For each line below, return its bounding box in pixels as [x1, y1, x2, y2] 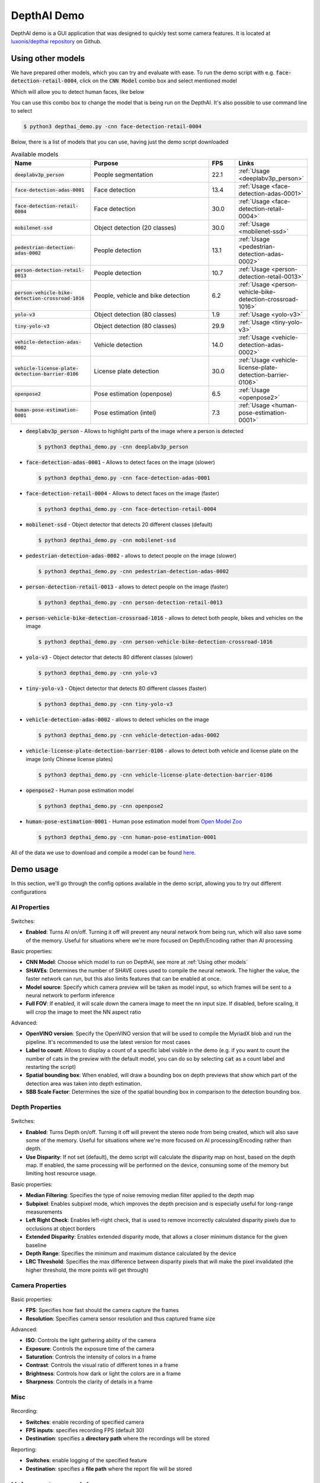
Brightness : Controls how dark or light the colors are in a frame [25, 1370, 181, 1377]
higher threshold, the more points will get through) [25, 1266, 149, 1274]
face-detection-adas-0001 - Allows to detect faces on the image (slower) [25, 459, 216, 466]
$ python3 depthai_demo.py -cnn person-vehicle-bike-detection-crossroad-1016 [38, 638, 273, 645]
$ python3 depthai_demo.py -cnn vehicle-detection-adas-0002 [38, 732, 220, 739]
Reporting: [11, 1446, 37, 1453]
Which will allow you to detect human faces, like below [11, 88, 145, 95]
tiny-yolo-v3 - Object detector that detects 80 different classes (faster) [25, 685, 207, 692]
